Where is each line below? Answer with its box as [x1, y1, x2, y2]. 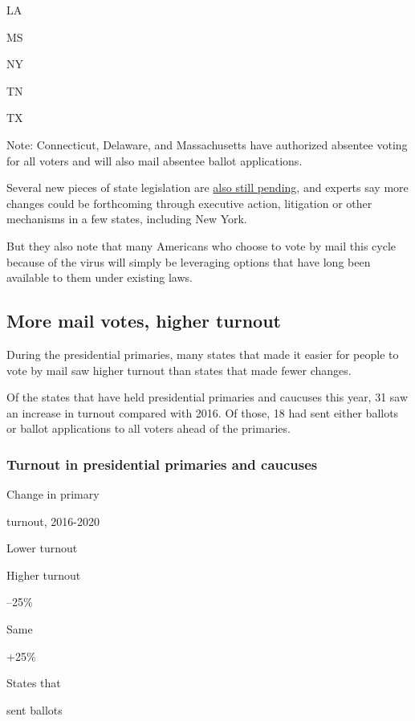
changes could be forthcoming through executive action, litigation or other [6, 194, 372, 211]
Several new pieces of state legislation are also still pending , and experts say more [6, 179, 409, 196]
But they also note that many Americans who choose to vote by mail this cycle [6, 237, 397, 254]
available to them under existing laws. [6, 269, 193, 286]
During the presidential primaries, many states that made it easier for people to [6, 345, 399, 362]
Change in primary [6, 486, 100, 503]
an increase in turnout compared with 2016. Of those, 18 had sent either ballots [6, 404, 399, 421]
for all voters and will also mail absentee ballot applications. [6, 152, 303, 169]
